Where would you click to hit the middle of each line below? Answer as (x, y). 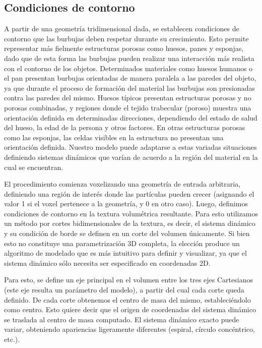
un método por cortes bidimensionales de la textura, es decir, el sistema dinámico (130, 223)
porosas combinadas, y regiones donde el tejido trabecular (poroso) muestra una (128, 107)
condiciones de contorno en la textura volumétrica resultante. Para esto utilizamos (131, 213)
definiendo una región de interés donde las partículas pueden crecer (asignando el (129, 193)
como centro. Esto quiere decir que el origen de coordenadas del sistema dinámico (130, 309)
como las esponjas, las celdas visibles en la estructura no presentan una (114, 137)
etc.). (12, 339)
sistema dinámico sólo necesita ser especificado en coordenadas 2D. (107, 263)
